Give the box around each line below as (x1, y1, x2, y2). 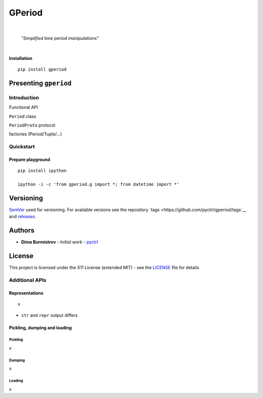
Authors (9, 226, 35, 235)
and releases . (9, 214, 37, 219)
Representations (9, 290, 44, 296)
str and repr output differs (21, 312, 78, 318)
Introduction (9, 94, 39, 101)
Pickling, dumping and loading (9, 325, 72, 330)
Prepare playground (9, 157, 51, 163)
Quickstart (9, 144, 35, 150)
